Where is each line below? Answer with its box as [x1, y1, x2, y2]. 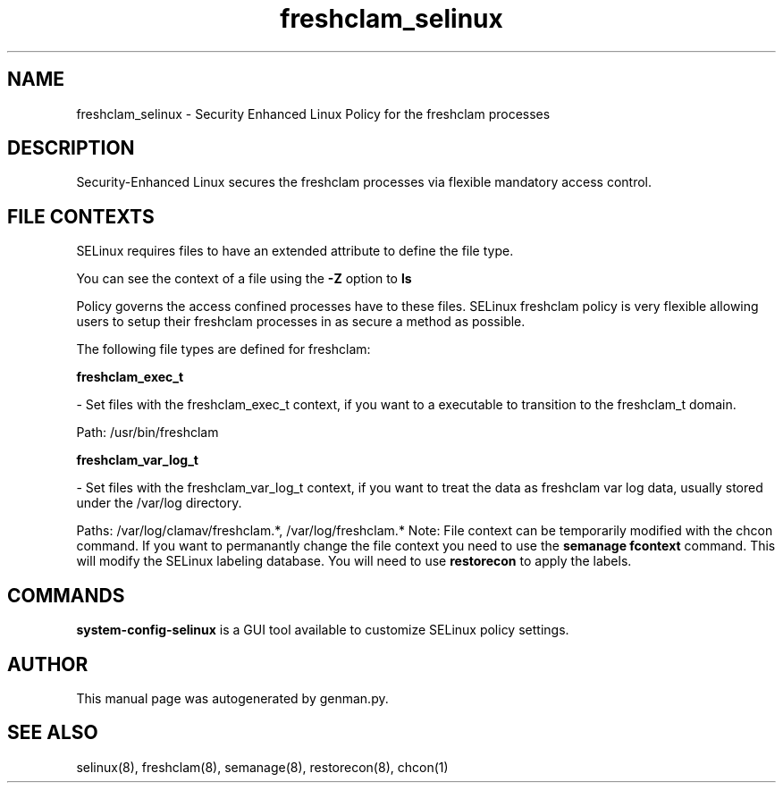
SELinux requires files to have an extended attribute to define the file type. [76, 243, 514, 259]
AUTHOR [7, 652, 88, 676]
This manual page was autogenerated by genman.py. [76, 690, 389, 706]
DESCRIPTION [7, 137, 135, 160]
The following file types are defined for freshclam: [76, 341, 371, 357]
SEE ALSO [7, 721, 98, 744]
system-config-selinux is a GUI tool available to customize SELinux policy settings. [76, 622, 569, 638]
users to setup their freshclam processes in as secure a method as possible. [76, 314, 526, 330]
